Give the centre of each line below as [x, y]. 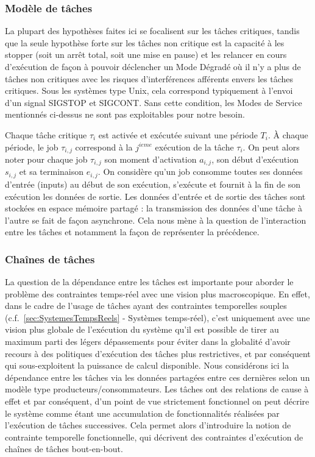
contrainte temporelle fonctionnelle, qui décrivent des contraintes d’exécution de [154, 437]
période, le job [32, 147]
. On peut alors [271, 147]
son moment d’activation [150, 159]
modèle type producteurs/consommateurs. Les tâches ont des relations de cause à [157, 389]
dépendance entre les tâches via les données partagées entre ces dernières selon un [157, 377]
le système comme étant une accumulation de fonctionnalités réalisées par [142, 413]
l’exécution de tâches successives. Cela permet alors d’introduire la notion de [148, 425]
